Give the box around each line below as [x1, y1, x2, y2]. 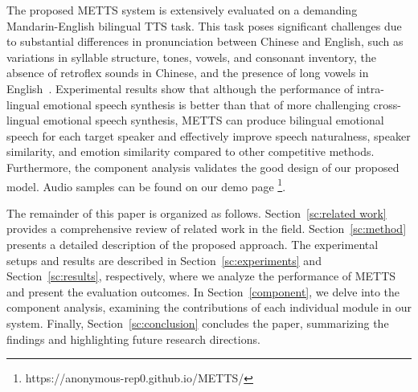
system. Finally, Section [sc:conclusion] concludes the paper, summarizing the [6, 314, 389, 331]
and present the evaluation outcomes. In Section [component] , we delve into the [6, 283, 400, 300]
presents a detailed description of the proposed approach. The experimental [6, 235, 379, 252]
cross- [373, 96, 402, 112]
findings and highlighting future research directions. [6, 330, 260, 347]
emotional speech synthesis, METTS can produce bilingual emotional [43, 112, 384, 129]
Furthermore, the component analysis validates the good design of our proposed [6, 158, 400, 175]
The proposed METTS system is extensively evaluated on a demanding [6, 2, 358, 18]
